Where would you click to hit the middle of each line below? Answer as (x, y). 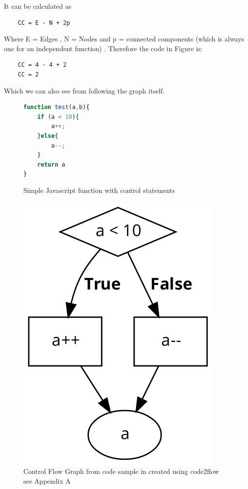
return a (51, 164)
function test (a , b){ (57, 107)
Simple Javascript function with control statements (99, 190)
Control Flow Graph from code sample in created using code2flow (121, 471)
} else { (48, 136)
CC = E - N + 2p (44, 23)
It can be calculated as (38, 6)
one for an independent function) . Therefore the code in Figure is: (103, 48)
